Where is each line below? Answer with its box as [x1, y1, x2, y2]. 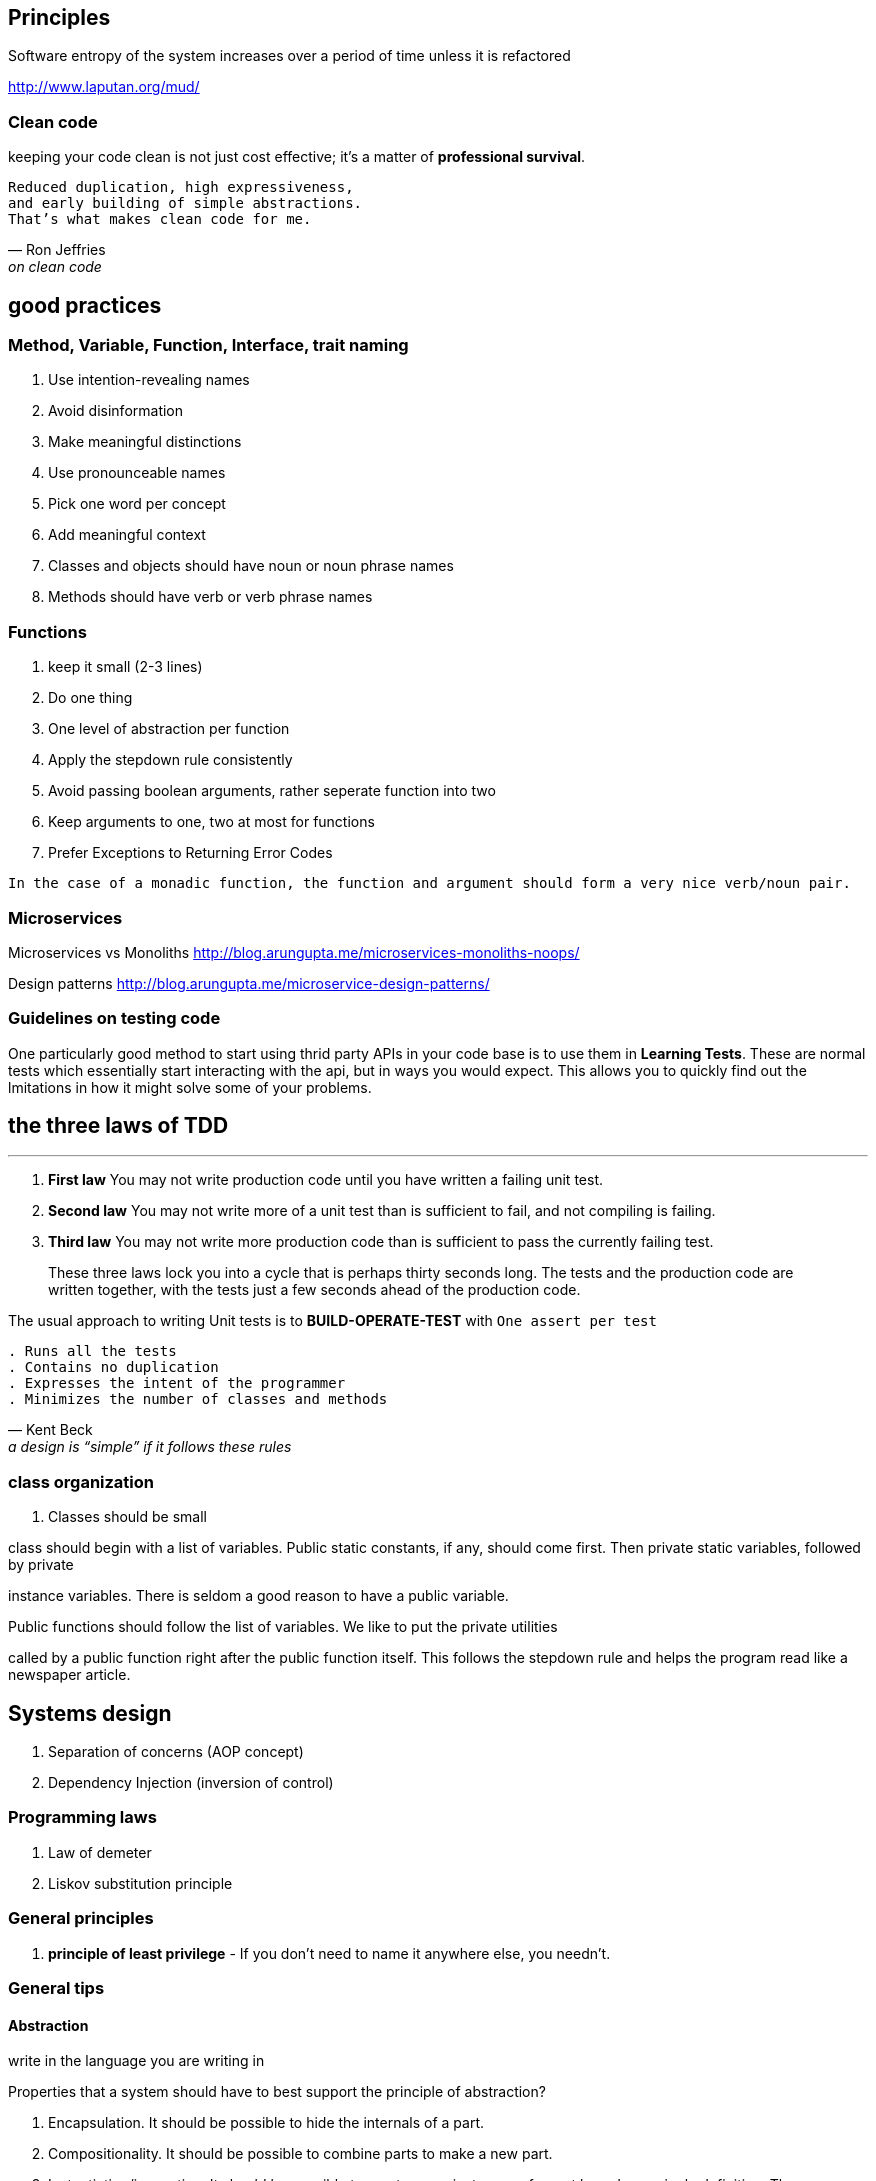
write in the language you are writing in [8, 2052, 265, 2070]
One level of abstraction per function [48, 720, 290, 738]
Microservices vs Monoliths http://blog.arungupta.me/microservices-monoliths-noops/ [8, 943, 580, 961]
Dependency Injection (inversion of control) [48, 1774, 334, 1792]
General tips [8, 1977, 105, 1998]
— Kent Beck [8, 1421, 93, 1439]
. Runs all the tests [8, 1343, 177, 1360]
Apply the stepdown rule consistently [48, 751, 293, 769]
